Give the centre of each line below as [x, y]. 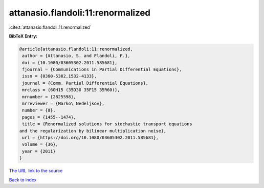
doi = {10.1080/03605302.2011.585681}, [70, 63]
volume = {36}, [40, 144]
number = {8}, [39, 110]
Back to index [23, 180]
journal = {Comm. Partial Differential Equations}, [85, 83]
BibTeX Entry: [23, 36]
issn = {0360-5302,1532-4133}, [60, 76]
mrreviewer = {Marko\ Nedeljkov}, [63, 104]
